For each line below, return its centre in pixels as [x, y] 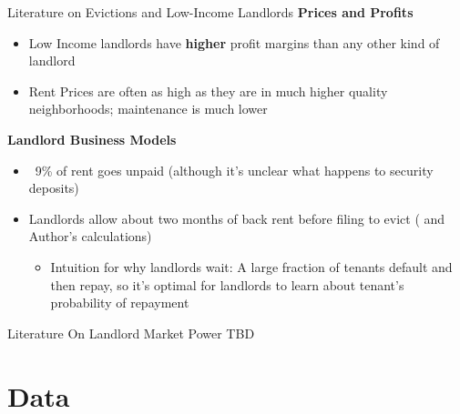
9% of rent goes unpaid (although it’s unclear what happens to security [234, 170]
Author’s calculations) [90, 236]
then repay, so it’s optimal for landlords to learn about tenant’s [227, 284]
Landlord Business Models [92, 139]
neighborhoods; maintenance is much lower [148, 109]
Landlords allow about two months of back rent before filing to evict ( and [237, 218]
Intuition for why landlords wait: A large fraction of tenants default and [251, 266]
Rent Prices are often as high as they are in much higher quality [208, 91]
